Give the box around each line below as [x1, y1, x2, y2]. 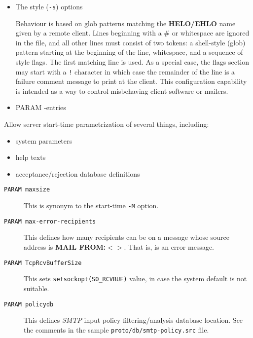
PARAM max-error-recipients [4, 218, 96, 225]
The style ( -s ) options [15, 1, 83, 11]
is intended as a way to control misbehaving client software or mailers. [15, 85, 228, 96]
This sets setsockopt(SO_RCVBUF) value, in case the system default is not [24, 273, 247, 284]
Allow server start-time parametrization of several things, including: [4, 119, 209, 129]
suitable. [24, 283, 49, 293]
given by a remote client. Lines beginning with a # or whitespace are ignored [15, 28, 250, 38]
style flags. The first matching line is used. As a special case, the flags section [15, 57, 250, 67]
